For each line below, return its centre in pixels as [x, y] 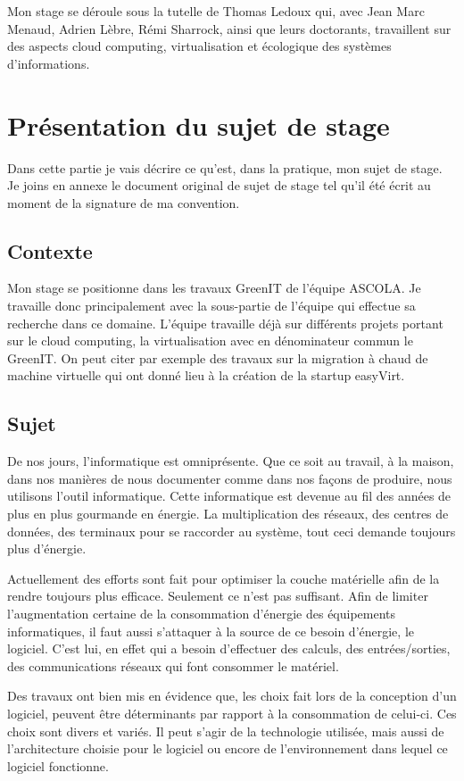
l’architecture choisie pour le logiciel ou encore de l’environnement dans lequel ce [228, 748]
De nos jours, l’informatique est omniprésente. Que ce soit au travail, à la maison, [231, 461]
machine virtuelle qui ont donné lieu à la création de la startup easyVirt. [206, 375]
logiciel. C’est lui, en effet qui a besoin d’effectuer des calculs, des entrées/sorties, [229, 648]
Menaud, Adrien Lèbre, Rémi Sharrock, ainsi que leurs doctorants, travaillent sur [229, 28]
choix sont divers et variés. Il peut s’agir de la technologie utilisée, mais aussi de [226, 731]
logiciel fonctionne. [58, 765]
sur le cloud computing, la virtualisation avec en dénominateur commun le [210, 341]
